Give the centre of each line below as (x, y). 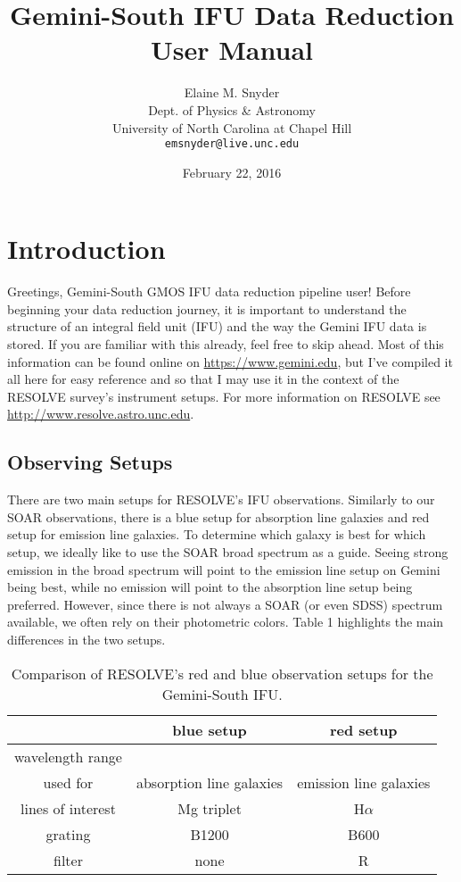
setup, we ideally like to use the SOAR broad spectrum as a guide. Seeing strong (228, 552)
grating (68, 834)
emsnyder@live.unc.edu (232, 144)
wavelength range (68, 756)
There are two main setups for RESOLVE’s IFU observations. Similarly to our (221, 499)
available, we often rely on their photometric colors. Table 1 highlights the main (226, 622)
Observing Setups (90, 462)
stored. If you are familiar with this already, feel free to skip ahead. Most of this (226, 344)
